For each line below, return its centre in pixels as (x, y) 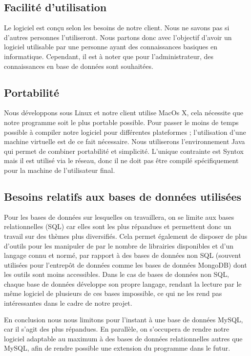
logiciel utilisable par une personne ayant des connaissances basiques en (111, 47)
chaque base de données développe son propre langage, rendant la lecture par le (123, 283)
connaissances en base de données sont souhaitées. (79, 66)
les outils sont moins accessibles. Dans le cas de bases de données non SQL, (116, 274)
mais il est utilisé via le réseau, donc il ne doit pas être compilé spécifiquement (121, 160)
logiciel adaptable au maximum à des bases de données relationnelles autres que (123, 338)
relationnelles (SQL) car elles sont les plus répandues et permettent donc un (118, 226)
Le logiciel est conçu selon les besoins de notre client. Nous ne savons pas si (117, 28)
